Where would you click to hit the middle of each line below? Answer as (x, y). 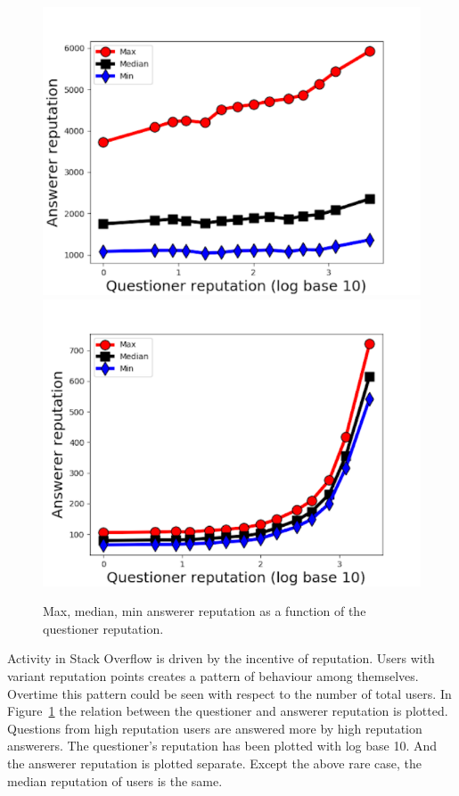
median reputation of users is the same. (115, 780)
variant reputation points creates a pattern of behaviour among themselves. (213, 676)
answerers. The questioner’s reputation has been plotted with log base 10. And (222, 746)
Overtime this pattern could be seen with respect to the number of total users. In (229, 693)
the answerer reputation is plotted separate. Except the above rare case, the (215, 763)
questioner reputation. (103, 628)
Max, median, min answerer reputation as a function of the (205, 611)
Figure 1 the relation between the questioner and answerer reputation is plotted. (228, 711)
